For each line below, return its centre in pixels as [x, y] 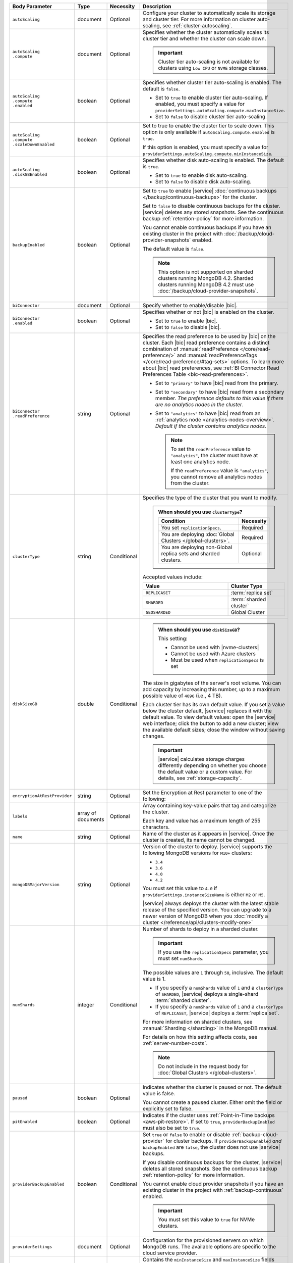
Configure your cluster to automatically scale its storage [209, 13]
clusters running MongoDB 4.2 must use [206, 284]
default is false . [161, 89]
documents [91, 819]
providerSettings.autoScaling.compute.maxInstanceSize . [220, 110]
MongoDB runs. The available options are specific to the [209, 1247]
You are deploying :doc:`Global [198, 534]
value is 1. [154, 979]
